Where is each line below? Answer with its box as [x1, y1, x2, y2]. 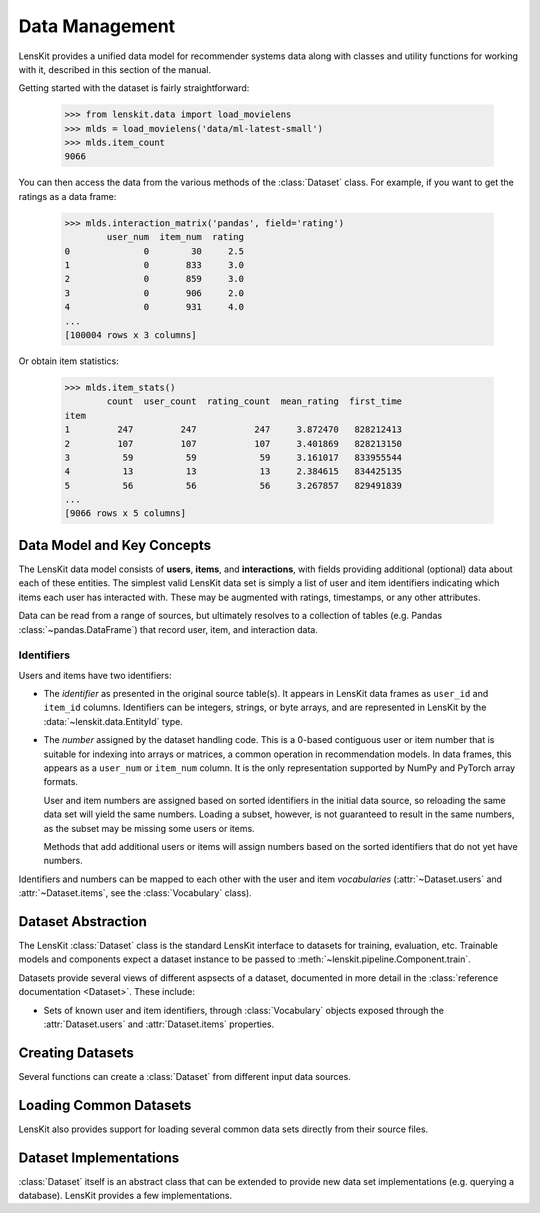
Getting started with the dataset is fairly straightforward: [18, 82, 250, 94]
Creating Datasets [18, 1044, 135, 1061]
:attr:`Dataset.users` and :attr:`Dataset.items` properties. [43, 1018, 275, 1030]
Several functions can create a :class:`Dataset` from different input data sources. [18, 1070, 352, 1082]
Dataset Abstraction [18, 913, 147, 930]
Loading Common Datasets [18, 1096, 192, 1114]
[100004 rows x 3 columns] [64, 329, 197, 340]
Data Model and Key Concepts [18, 536, 212, 554]
